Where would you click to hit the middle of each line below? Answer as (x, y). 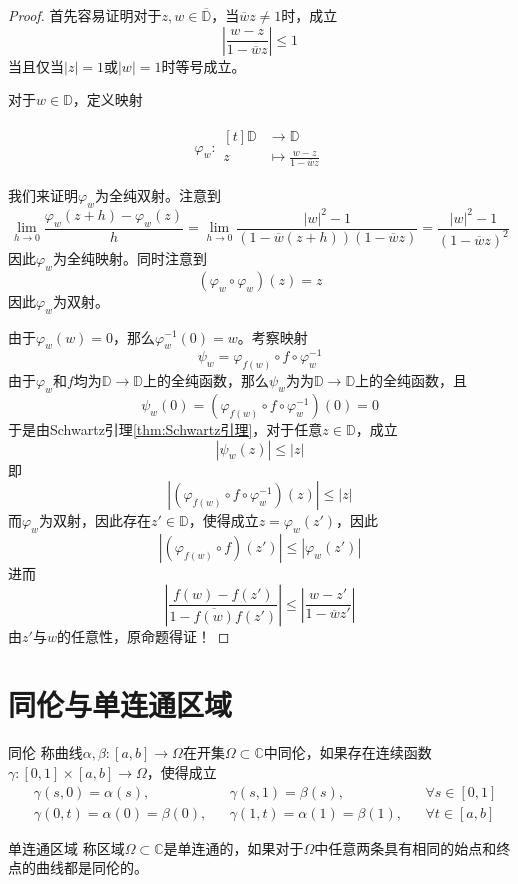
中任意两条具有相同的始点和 (405, 847)
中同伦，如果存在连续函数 (347, 752)
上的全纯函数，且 (411, 380)
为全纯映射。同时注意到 (129, 257)
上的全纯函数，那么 (206, 380)
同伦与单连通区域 (120, 704)
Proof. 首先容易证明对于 (85, 15)
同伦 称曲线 (45, 752)
